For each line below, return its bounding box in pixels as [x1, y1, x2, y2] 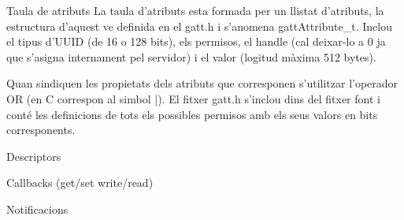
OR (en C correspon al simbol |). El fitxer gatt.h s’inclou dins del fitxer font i [6, 90, 380, 106]
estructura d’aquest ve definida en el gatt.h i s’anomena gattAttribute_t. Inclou [6, 17, 392, 34]
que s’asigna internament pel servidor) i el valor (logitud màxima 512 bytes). [6, 48, 376, 65]
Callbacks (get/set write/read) [6, 174, 154, 191]
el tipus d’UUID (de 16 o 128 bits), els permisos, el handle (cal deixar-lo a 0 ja [6, 33, 386, 50]
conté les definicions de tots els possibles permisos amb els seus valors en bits [6, 106, 378, 122]
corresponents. [6, 121, 76, 138]
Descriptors [6, 147, 61, 164]
